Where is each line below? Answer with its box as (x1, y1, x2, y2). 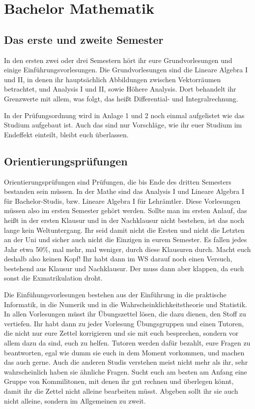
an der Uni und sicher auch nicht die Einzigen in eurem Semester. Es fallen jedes (4, 234, 247, 245)
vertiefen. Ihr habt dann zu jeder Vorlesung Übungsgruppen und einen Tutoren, (4, 318, 244, 328)
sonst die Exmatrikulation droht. (4, 273, 103, 283)
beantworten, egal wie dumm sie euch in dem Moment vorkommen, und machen (4, 347, 245, 357)
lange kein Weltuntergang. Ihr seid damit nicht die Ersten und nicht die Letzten (4, 224, 245, 235)
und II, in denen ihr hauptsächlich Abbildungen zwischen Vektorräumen (4, 74, 221, 84)
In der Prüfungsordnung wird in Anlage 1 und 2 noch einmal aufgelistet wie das (4, 110, 245, 120)
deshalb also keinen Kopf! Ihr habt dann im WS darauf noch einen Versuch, (4, 253, 232, 264)
